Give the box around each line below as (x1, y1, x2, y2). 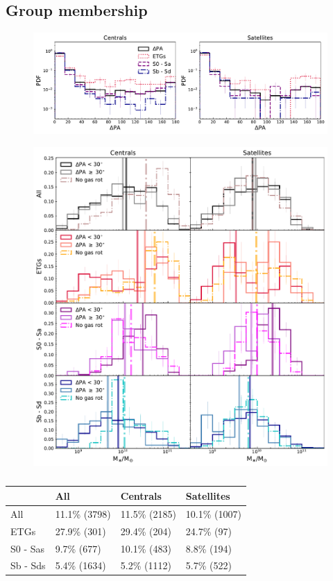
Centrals (120, 488, 162, 503)
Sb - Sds (10, 558, 46, 573)
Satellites (185, 488, 230, 503)
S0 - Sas (10, 541, 45, 555)
